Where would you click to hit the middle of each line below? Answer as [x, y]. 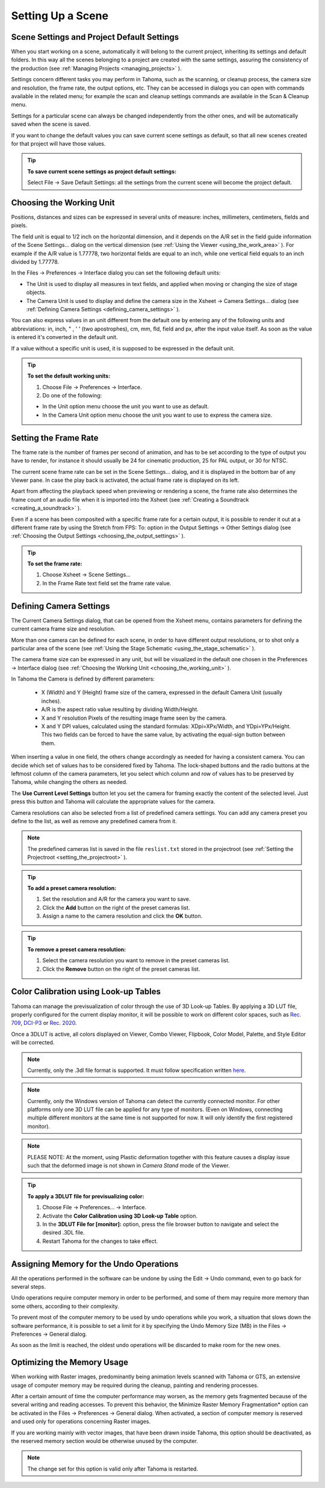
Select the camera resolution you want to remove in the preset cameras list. [136, 960]
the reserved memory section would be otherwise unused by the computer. [105, 1441]
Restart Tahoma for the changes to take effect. [100, 1241]
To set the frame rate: [55, 564]
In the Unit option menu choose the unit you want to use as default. [126, 406]
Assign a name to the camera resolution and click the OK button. [122, 916]
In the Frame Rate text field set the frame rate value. [107, 583]
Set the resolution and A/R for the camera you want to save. [116, 899]
